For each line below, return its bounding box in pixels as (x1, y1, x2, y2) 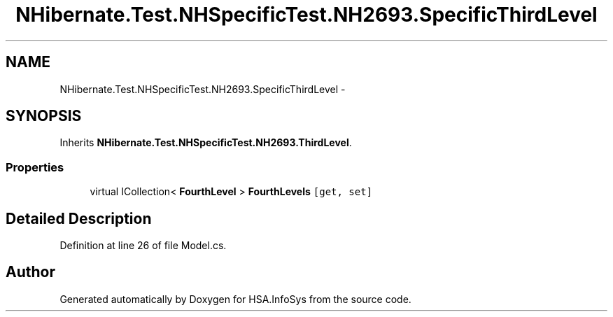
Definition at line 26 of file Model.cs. (59, 239, 227, 252)
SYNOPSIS (6, 107, 82, 125)
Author (6, 263, 55, 281)
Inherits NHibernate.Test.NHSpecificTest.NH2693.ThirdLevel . (59, 136, 352, 149)
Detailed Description (6, 209, 152, 227)
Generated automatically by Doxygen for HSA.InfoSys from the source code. (59, 293, 411, 305)
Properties (6, 160, 64, 174)
